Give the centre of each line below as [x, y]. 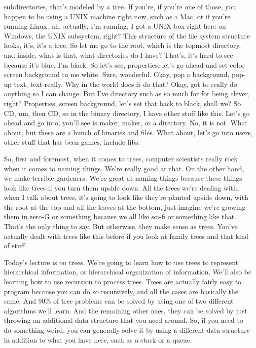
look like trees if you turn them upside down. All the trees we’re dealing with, [122, 187]
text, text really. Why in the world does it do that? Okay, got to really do [126, 84]
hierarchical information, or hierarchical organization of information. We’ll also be [128, 272]
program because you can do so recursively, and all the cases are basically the [121, 291]
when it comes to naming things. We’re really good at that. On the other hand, [124, 168]
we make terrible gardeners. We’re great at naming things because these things [123, 178]
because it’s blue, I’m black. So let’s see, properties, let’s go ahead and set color [124, 64]
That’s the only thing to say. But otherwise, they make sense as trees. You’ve [121, 226]
